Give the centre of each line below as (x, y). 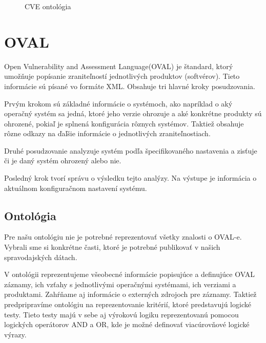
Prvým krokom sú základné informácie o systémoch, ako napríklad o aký (118, 103)
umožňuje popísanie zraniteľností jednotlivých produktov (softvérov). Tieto (122, 76)
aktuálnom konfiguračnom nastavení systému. (76, 188)
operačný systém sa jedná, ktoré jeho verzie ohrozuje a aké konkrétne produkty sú (133, 113)
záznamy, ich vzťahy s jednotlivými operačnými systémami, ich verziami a (120, 284)
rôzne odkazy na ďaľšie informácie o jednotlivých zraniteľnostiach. (107, 133)
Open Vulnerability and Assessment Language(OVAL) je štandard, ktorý (119, 66)
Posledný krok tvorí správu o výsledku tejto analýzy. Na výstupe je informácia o (130, 178)
